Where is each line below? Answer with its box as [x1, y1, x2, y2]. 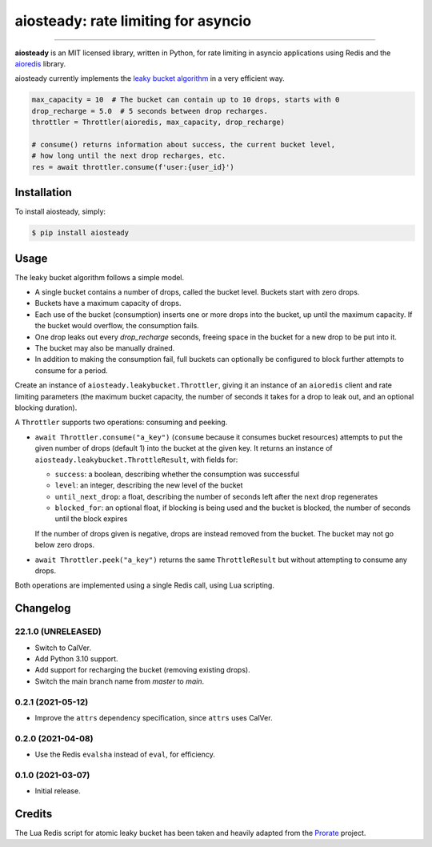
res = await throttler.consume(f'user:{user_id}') [31, 163, 235, 171]
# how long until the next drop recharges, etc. [31, 151, 226, 160]
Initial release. [34, 786, 81, 796]
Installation [14, 186, 72, 199]
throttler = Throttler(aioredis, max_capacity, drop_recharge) [31, 118, 286, 127]
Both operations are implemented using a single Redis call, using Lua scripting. [14, 580, 275, 590]
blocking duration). [14, 403, 78, 412]
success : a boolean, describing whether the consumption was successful [54, 469, 300, 479]
